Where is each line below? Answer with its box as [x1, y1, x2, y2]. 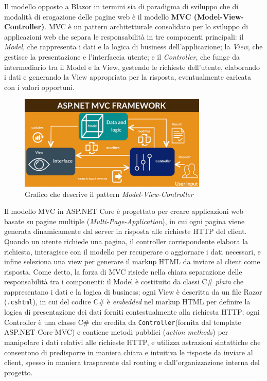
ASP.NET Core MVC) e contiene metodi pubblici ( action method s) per [4, 326, 228, 337]
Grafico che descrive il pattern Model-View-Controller [25, 188, 193, 199]
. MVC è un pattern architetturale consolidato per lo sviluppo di [44, 21, 248, 32]
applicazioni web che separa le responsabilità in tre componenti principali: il [4, 31, 244, 42]
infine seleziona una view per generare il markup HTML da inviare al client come [4, 256, 260, 267]
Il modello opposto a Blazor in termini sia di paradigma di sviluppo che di [4, 1, 239, 11]
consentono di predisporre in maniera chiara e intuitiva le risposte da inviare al [4, 347, 253, 357]
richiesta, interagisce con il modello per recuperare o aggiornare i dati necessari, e [4, 246, 261, 257]
